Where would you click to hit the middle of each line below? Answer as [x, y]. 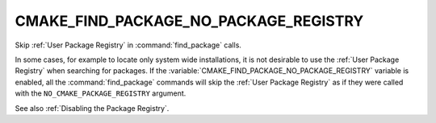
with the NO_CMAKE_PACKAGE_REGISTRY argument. [101, 93]
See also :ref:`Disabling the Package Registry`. [92, 108]
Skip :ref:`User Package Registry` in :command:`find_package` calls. [128, 45]
